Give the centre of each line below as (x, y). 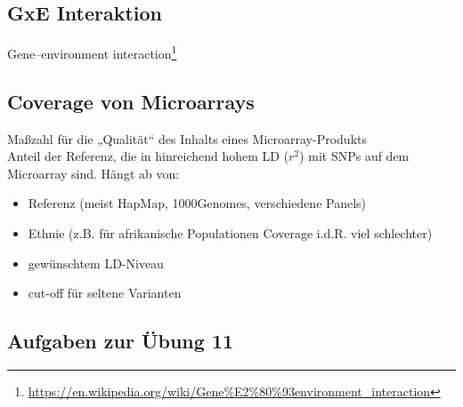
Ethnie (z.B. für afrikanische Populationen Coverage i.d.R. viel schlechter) (230, 233)
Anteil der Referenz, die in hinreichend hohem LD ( (148, 156)
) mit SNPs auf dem (354, 156)
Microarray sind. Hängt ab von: (93, 173)
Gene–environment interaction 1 (92, 52)
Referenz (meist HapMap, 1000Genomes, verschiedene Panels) (197, 203)
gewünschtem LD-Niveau (96, 263)
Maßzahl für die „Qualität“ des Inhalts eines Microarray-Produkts (187, 138)
